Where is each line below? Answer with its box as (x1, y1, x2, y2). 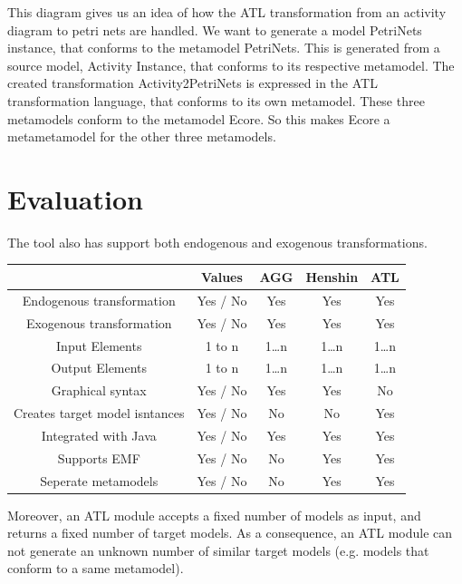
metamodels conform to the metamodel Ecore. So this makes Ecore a (7, 109, 390, 128)
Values (201, 267, 243, 286)
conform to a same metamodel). (7, 559, 184, 578)
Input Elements (56, 336, 142, 355)
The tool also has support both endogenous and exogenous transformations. (7, 232, 428, 251)
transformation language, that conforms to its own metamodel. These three (7, 91, 425, 110)
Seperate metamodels (40, 471, 159, 490)
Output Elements (51, 358, 148, 377)
